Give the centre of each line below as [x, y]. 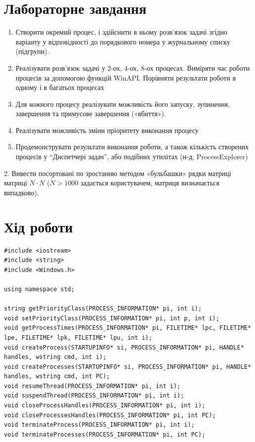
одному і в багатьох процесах [60, 87]
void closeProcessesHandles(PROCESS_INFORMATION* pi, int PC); [110, 415]
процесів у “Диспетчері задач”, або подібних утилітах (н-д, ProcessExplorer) [132, 156]
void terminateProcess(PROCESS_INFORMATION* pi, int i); [99, 425]
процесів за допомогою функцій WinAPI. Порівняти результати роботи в [126, 77]
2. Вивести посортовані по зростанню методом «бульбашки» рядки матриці [118, 173]
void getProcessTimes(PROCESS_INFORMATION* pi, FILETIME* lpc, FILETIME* [128, 328]
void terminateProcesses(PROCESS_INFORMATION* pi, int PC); [105, 434]
